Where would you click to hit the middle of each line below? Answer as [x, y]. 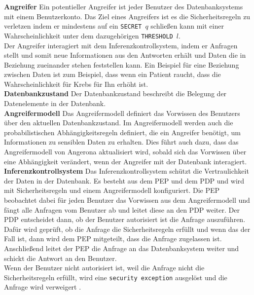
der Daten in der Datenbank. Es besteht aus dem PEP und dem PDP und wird [124, 180]
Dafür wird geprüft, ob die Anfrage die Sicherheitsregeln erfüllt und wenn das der [127, 229]
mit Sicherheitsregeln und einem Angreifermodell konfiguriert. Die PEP [112, 190]
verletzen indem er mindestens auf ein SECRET [73, 26]
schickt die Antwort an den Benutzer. [60, 258]
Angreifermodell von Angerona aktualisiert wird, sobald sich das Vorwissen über [125, 152]
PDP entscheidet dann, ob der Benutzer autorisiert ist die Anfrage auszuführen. [125, 219]
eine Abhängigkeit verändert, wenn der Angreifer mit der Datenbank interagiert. [126, 161]
